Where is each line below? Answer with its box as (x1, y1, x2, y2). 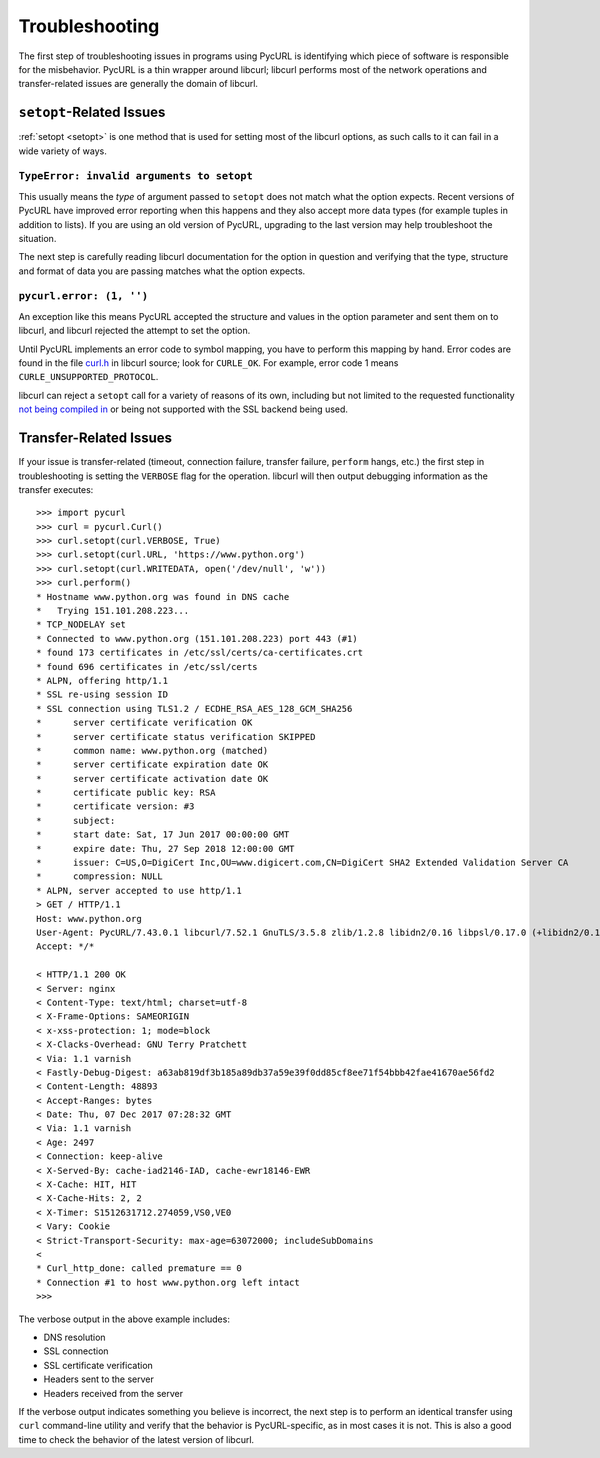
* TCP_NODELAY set (36, 619, 127, 630)
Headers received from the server (43, 1387, 184, 1399)
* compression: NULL (36, 871, 164, 882)
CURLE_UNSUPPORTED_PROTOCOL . (18, 371, 159, 383)
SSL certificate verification (43, 1359, 154, 1371)
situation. (18, 232, 57, 244)
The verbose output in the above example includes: (18, 1313, 230, 1325)
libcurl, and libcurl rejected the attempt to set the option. (18, 325, 251, 337)
